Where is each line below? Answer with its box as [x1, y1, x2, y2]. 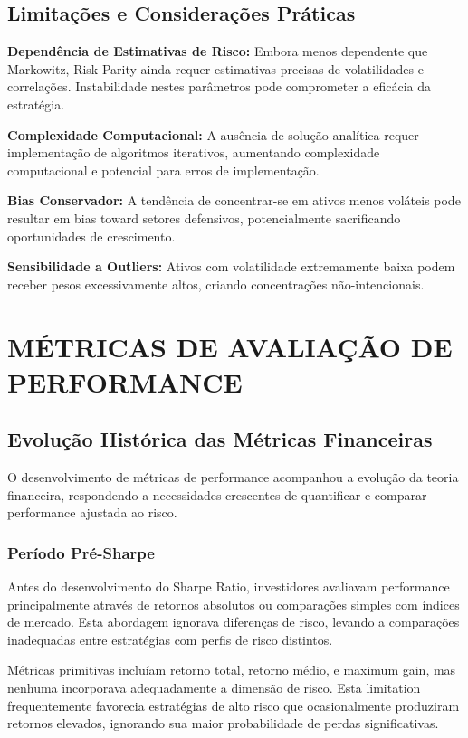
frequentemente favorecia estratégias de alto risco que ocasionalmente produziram [7, 695, 460, 714]
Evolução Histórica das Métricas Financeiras [7, 425, 433, 453]
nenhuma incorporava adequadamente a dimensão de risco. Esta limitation [7, 678, 421, 697]
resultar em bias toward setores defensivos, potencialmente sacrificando [7, 208, 401, 227]
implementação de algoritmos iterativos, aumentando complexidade [7, 143, 380, 162]
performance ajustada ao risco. [7, 503, 177, 522]
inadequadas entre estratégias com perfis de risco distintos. [7, 629, 333, 648]
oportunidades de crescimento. [7, 226, 176, 245]
